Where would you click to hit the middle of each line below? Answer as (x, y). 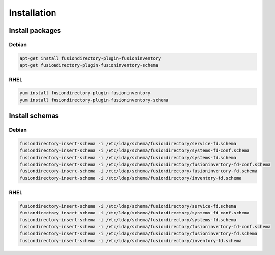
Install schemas (34, 116)
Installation (33, 13)
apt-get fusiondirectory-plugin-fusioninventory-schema (89, 65)
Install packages (35, 30)
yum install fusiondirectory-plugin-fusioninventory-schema (94, 100)
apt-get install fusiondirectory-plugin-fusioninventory (90, 58)
